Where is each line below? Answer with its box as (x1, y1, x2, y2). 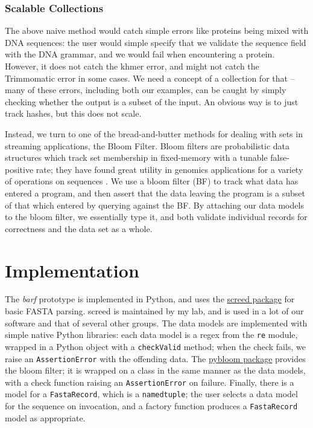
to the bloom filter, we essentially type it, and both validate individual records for (5, 210, 308, 223)
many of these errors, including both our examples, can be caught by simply (5, 83, 286, 96)
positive (5, 163, 34, 175)
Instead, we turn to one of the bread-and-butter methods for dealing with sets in (5, 127, 303, 140)
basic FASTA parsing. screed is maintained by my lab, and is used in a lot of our (5, 305, 304, 317)
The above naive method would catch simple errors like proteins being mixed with (5, 24, 309, 37)
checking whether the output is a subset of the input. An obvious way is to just (5, 95, 299, 108)
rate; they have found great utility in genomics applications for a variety (36, 163, 303, 175)
